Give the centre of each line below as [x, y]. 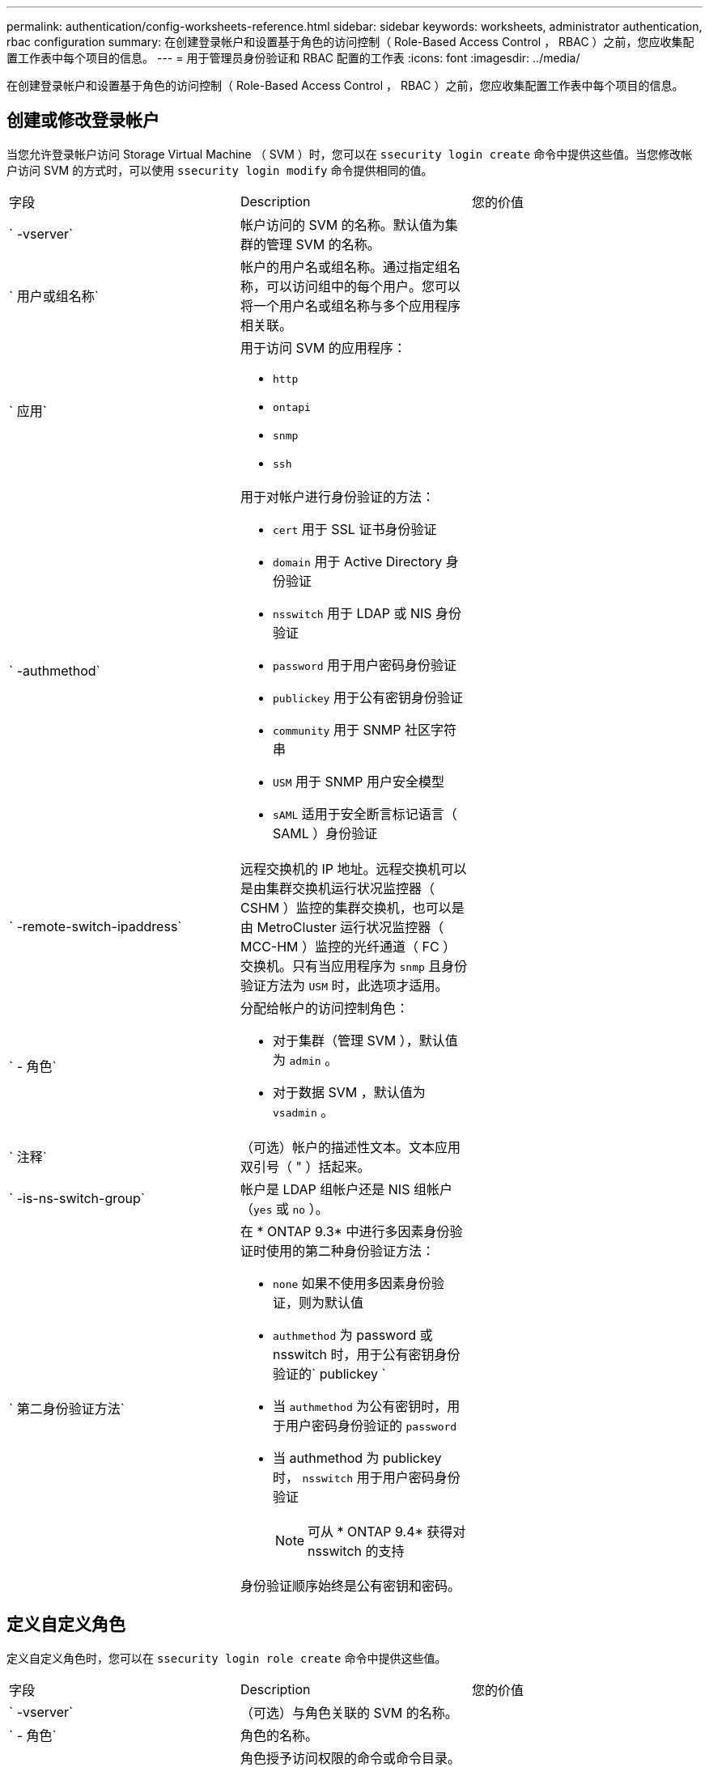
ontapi [291, 407]
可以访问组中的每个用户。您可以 [363, 286]
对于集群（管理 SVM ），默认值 [365, 1040]
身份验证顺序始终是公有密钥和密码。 [350, 1585]
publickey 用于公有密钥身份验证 [367, 697]
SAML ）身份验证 [325, 833]
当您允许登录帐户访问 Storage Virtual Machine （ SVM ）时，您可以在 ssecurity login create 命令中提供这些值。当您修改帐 [350, 154]
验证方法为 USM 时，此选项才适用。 [344, 985]
